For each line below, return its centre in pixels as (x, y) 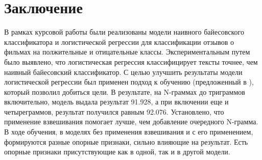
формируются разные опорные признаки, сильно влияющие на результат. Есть (126, 141)
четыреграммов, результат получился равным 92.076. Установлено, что (114, 111)
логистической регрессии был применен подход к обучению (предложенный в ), (129, 82)
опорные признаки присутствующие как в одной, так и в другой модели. (117, 152)
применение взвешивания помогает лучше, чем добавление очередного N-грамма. (131, 122)
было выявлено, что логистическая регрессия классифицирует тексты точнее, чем (131, 61)
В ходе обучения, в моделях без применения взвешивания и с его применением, (129, 132)
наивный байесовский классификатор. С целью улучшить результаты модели (123, 72)
